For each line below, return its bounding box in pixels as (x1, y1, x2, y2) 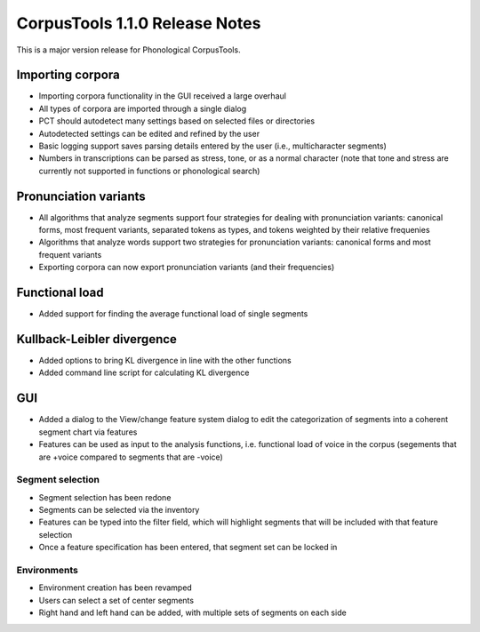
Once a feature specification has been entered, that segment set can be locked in (38, 542, 338, 553)
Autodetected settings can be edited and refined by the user (38, 128, 260, 139)
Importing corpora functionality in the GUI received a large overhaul (38, 91, 286, 101)
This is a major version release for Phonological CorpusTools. (16, 44, 241, 55)
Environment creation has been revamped (38, 582, 193, 593)
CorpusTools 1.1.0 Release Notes (16, 13, 261, 33)
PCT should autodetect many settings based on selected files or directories (38, 116, 316, 126)
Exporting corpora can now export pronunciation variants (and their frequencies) (38, 262, 335, 273)
